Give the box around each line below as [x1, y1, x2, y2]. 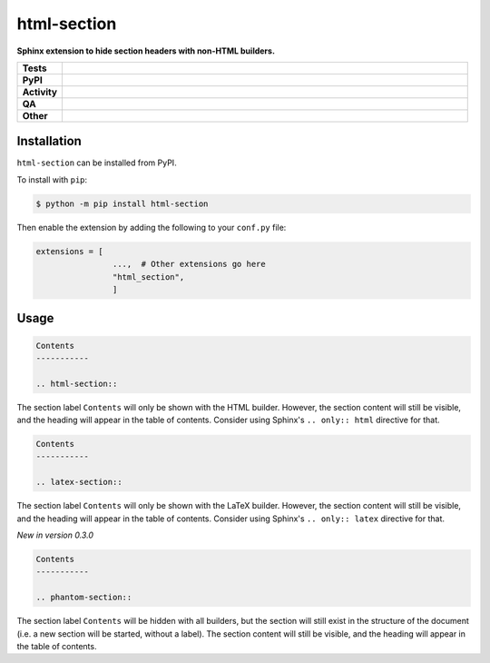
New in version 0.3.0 [16, 529, 94, 540]
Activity [22, 85, 58, 98]
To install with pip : [16, 173, 88, 185]
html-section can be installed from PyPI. [16, 157, 177, 168]
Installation [16, 134, 82, 149]
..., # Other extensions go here [112, 259, 267, 270]
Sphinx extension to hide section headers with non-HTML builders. [16, 45, 276, 56]
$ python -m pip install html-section [35, 198, 209, 209]
